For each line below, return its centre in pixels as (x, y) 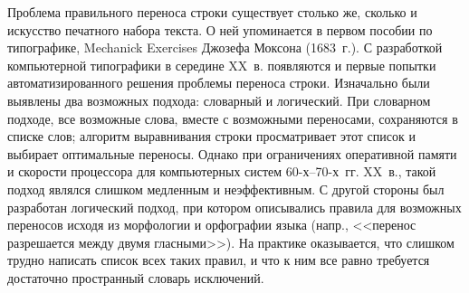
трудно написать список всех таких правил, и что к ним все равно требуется (219, 260)
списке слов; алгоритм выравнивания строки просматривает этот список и (211, 136)
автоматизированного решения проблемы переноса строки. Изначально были (219, 83)
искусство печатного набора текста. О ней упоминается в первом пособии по (220, 29)
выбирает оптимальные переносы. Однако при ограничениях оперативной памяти (232, 153)
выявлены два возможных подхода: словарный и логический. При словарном (219, 100)
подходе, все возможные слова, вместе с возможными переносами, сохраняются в (233, 118)
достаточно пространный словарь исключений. (136, 277)
